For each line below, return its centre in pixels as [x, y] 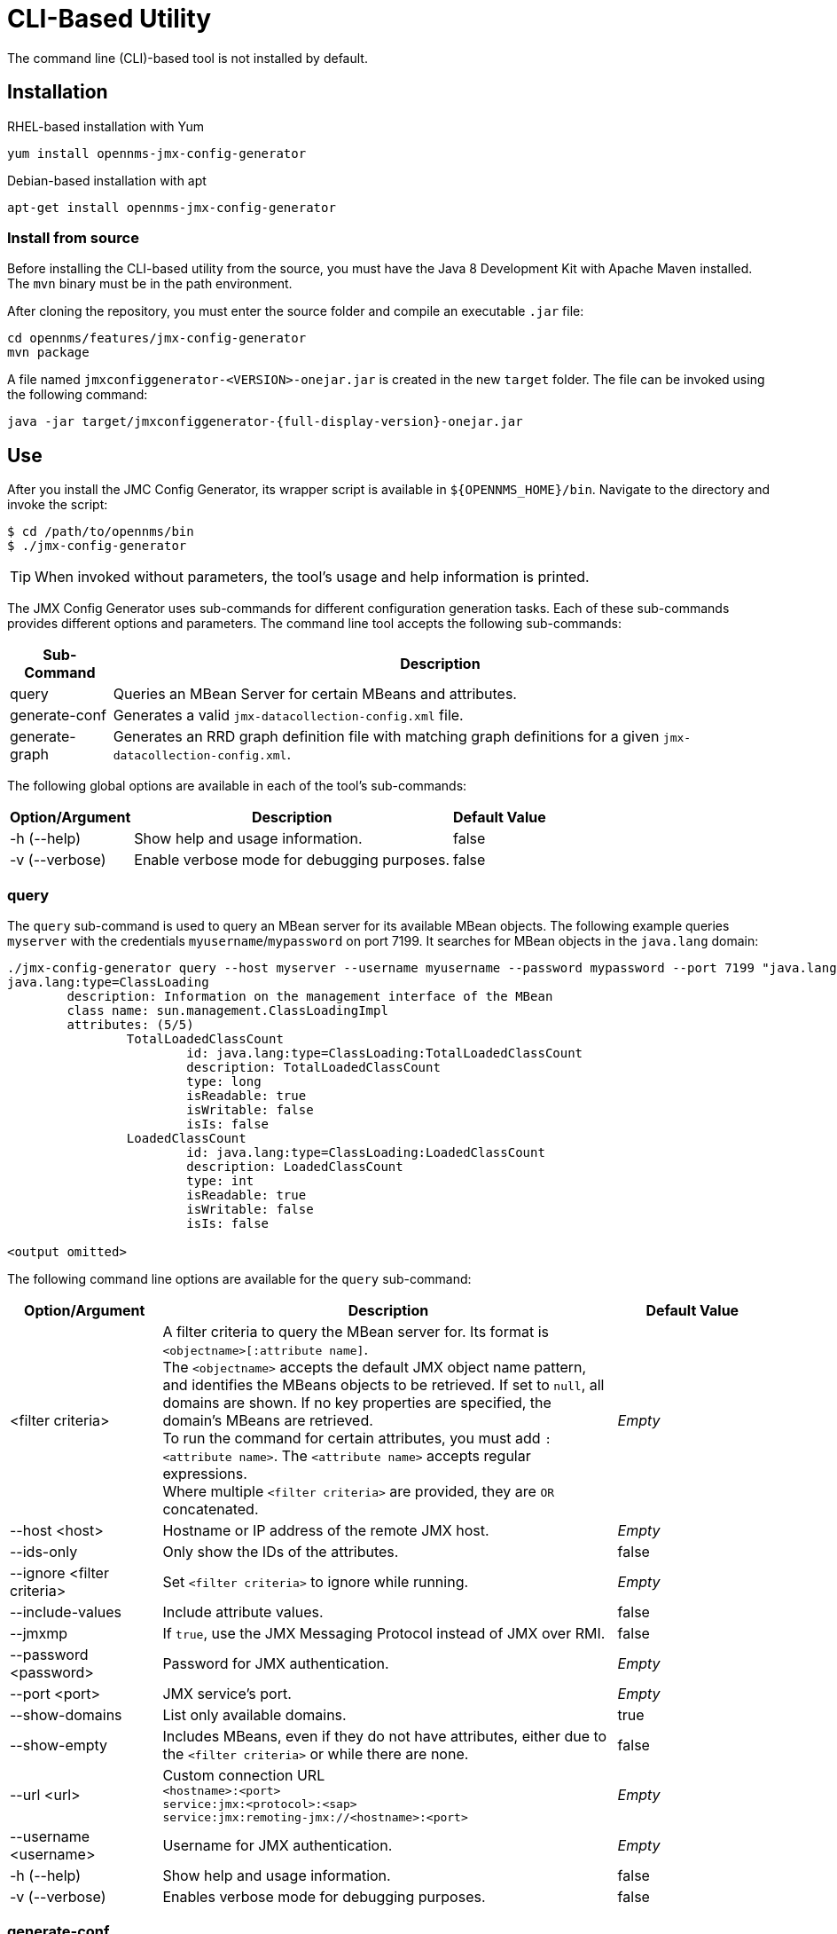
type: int [220, 1180]
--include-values [66, 1612]
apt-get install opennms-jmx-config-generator [172, 207]
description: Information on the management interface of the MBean [310, 996]
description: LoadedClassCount [295, 1166]
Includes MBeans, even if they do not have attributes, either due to [385, 1736]
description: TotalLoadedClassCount [313, 1067]
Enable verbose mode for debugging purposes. [292, 860]
